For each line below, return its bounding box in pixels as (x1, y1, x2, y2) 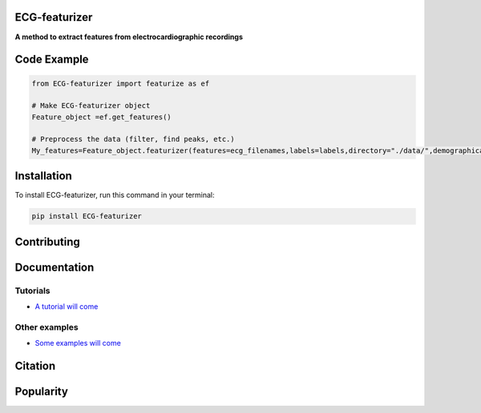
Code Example (14, 53, 89, 66)
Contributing (14, 235, 80, 248)
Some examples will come (34, 339, 122, 348)
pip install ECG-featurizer (31, 212, 142, 221)
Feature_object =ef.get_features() (31, 112, 172, 122)
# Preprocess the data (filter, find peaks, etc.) (31, 134, 236, 144)
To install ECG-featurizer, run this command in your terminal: (14, 190, 216, 200)
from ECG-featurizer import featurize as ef (31, 78, 210, 88)
